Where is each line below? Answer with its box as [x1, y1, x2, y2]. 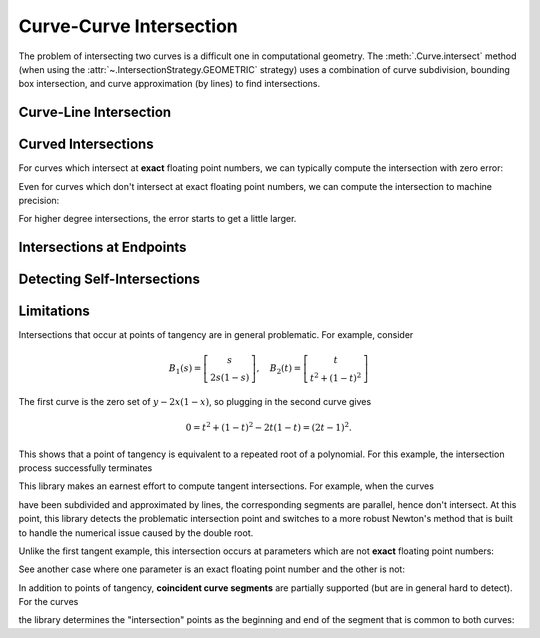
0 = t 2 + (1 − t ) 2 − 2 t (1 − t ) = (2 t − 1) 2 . [185, 420, 352, 434]
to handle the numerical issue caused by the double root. [18, 526, 254, 539]
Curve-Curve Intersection [18, 15, 239, 37]
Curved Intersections [18, 136, 154, 153]
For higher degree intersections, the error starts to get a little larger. [18, 213, 297, 225]
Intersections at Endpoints [18, 239, 187, 256]
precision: [18, 195, 60, 207]
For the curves [18, 596, 79, 608]
